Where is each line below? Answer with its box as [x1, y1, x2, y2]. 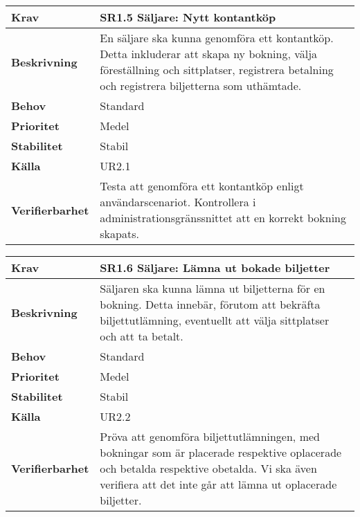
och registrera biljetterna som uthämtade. [100, 78, 302, 93]
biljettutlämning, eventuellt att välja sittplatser [100, 312, 330, 328]
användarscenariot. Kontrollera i [100, 194, 256, 210]
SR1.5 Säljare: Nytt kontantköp [100, 9, 276, 25]
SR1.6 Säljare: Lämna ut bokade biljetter [100, 260, 330, 275]
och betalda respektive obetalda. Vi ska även [100, 460, 317, 476]
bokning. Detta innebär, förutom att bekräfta [100, 296, 321, 312]
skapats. [100, 226, 139, 242]
